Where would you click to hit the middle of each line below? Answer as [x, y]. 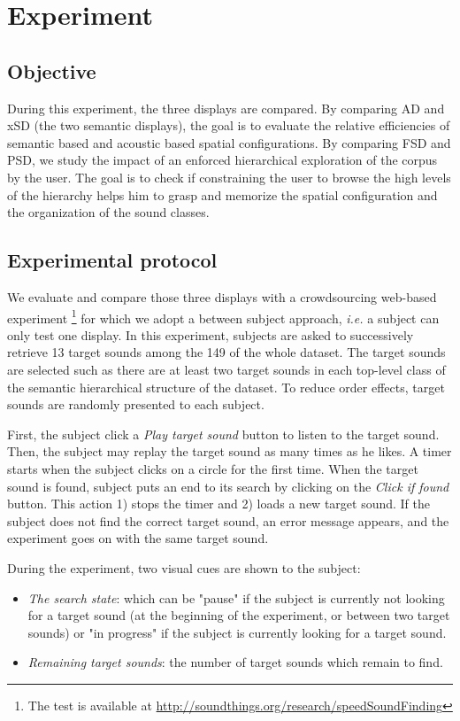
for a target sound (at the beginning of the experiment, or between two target [239, 615]
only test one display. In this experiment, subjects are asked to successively [211, 334]
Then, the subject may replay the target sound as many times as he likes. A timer [230, 451]
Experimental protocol [112, 260]
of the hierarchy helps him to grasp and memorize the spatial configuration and [222, 194]
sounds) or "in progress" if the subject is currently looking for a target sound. [237, 632]
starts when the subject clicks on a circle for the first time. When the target [213, 468]
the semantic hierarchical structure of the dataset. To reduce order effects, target [226, 387]
